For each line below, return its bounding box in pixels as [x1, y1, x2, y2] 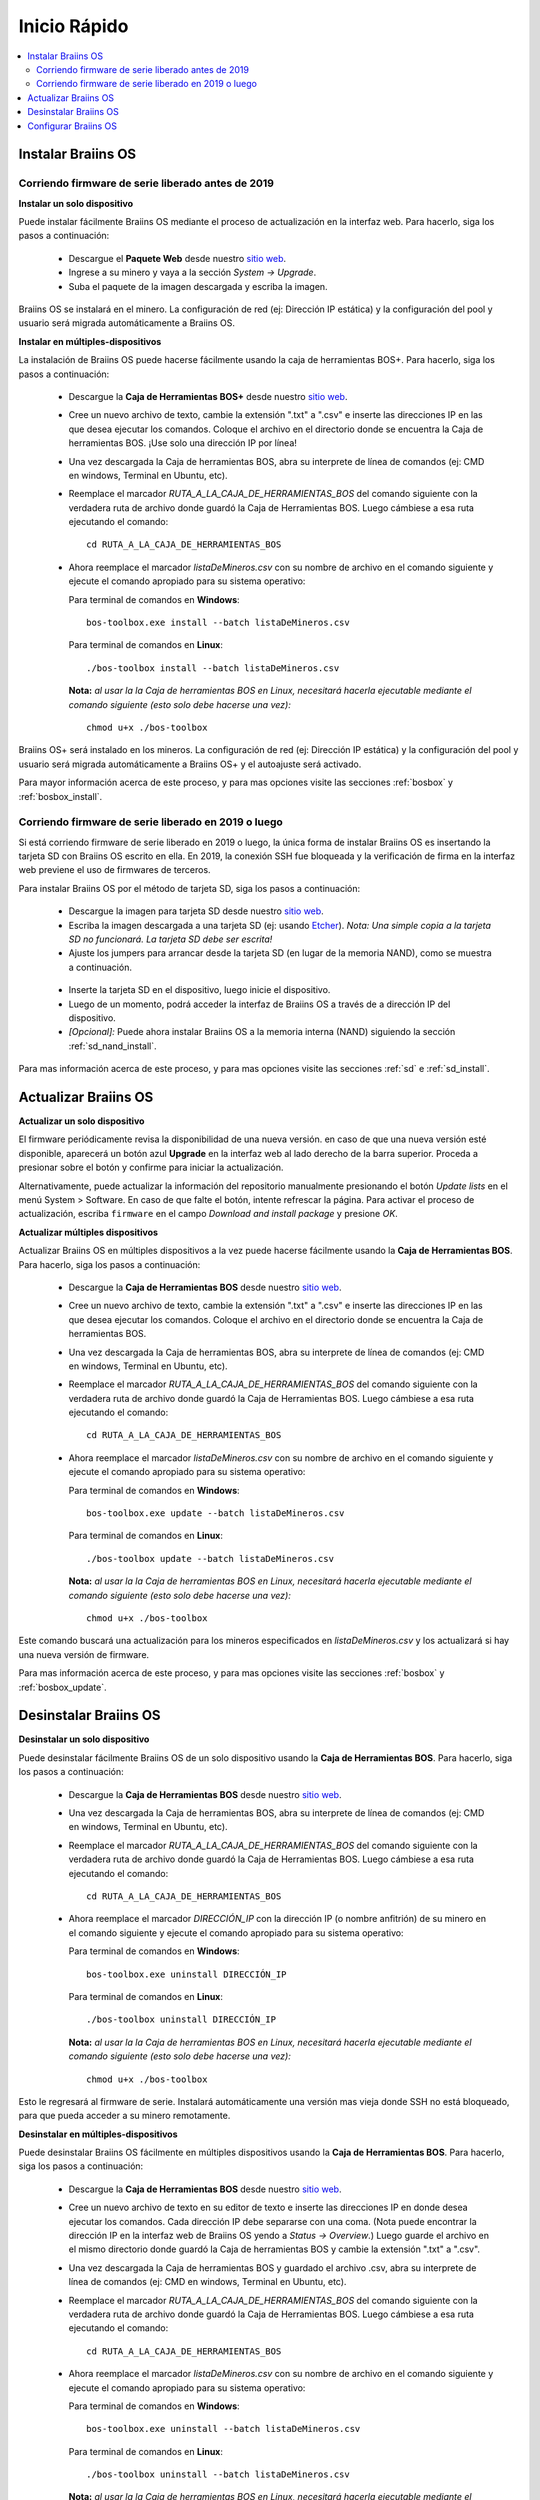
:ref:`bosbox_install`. [18, 790, 103, 802]
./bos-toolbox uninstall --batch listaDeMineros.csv [86, 2469, 350, 2480]
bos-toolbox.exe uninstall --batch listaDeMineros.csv [86, 2423, 361, 2435]
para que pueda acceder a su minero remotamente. [18, 2110, 231, 2122]
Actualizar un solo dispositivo [18, 1115, 145, 1127]
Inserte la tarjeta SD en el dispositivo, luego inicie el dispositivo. [68, 984, 331, 996]
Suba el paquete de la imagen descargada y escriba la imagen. [68, 280, 329, 292]
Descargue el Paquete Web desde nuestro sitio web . [68, 252, 287, 264]
